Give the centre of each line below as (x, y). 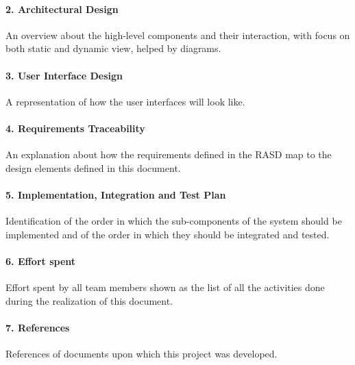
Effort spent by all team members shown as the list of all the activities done (165, 287)
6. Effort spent (41, 261)
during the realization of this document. (89, 300)
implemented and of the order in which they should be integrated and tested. (168, 234)
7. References (38, 327)
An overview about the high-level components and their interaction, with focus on (178, 35)
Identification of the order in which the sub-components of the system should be (174, 221)
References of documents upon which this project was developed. (142, 354)
